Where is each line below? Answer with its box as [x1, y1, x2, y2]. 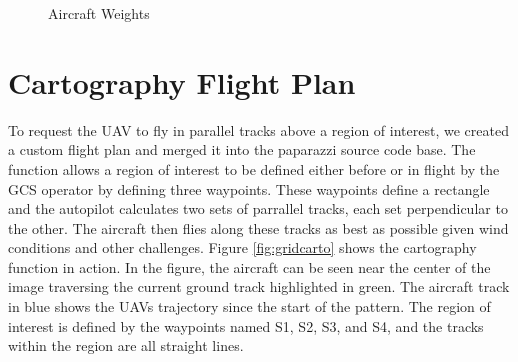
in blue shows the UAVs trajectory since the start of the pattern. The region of [8, 296, 491, 317]
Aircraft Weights [48, 3, 150, 23]
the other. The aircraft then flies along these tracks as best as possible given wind [8, 217, 509, 238]
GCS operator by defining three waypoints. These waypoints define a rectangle [8, 178, 490, 199]
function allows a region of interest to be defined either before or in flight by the [8, 158, 500, 179]
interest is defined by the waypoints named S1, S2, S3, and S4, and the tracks [8, 315, 484, 336]
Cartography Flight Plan [8, 61, 356, 102]
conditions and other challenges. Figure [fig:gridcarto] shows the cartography [8, 237, 477, 258]
